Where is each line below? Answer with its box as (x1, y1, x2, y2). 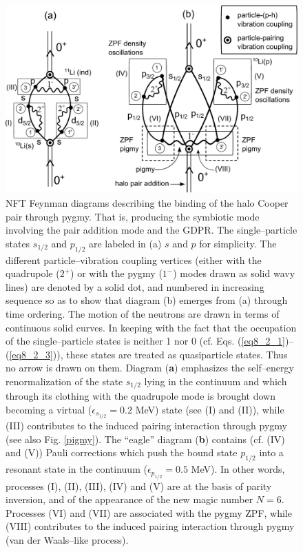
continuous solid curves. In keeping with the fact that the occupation (6, 320, 297, 334)
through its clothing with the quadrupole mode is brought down (6, 389, 275, 403)
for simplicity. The (199, 236, 277, 250)
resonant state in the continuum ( (6, 462, 147, 476)
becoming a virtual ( (6, 402, 92, 417)
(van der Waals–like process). (6, 532, 129, 546)
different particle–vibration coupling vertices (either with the (6, 252, 262, 267)
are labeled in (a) (89, 236, 162, 250)
